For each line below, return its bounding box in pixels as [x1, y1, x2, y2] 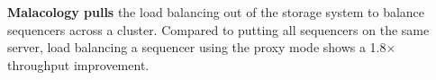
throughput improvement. [7, 55, 150, 74]
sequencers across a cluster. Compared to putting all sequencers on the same [7, 20, 430, 39]
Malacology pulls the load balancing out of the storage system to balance [7, 3, 425, 21]
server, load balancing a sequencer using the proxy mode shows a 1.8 [7, 38, 386, 57]
